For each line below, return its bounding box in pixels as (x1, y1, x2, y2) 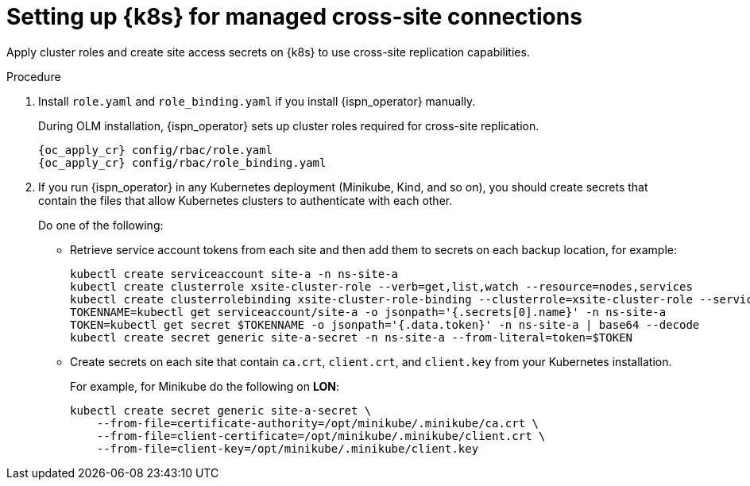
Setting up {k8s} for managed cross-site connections (6, 3, 582, 30)
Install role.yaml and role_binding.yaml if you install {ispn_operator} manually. (38, 94, 476, 108)
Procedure (6, 69, 61, 83)
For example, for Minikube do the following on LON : (70, 379, 339, 393)
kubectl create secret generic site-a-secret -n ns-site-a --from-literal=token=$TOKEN (70, 330, 633, 344)
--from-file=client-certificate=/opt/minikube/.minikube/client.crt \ (96, 429, 546, 442)
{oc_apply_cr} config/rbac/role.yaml (38, 143, 273, 156)
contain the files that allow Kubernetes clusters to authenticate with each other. (38, 193, 453, 207)
